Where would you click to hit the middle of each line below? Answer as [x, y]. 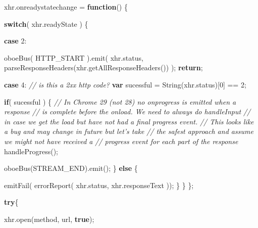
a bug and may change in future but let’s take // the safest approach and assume [129, 131]
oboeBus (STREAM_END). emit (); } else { [71, 168]
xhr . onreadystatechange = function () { [66, 7]
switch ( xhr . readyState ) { [46, 24]
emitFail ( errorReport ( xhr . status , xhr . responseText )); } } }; [99, 185]
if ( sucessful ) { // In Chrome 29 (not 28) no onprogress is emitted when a [120, 101]
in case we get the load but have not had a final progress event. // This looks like [129, 121]
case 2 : [15, 41]
